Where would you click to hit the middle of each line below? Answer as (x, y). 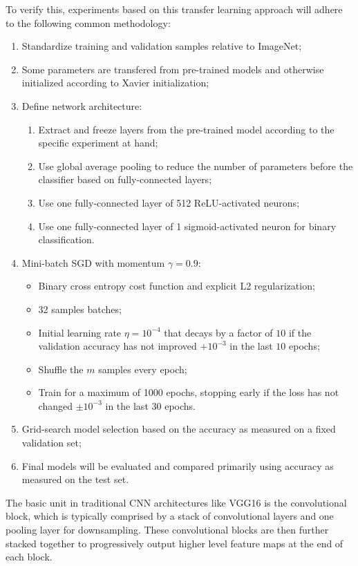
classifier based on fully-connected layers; (125, 179)
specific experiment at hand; (98, 143)
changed (55, 405)
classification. (66, 239)
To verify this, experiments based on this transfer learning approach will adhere (174, 9)
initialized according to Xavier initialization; (115, 83)
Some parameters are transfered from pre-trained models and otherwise (173, 69)
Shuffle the (61, 369)
